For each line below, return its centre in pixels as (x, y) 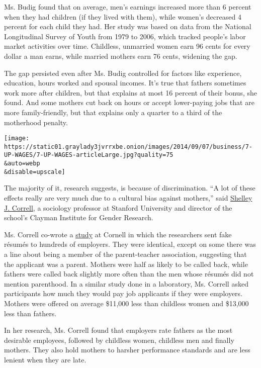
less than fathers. (30, 313)
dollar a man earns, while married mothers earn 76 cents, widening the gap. (121, 56)
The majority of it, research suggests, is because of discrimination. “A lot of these (130, 188)
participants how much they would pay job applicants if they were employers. (123, 293)
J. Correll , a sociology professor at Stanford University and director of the (118, 207)
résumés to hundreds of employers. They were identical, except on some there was (130, 244)
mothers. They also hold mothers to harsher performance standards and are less (127, 350)
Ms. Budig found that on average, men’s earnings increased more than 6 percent (128, 7)
